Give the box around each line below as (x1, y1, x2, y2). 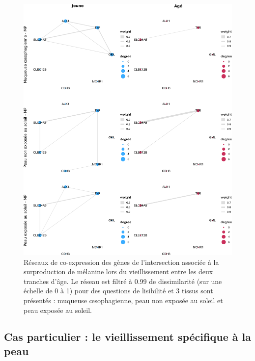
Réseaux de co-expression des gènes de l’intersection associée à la (24, 257, 219, 267)
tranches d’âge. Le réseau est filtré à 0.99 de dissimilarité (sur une (24, 276, 222, 286)
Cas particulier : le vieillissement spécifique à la (4, 329, 251, 344)
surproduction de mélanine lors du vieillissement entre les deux (24, 266, 213, 277)
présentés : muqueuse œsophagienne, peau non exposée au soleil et (24, 295, 223, 306)
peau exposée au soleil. (24, 305, 92, 315)
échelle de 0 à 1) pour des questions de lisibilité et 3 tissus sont (24, 285, 213, 296)
